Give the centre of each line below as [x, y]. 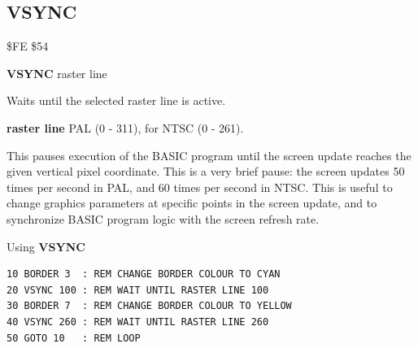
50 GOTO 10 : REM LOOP [74, 338]
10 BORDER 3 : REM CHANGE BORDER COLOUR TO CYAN [144, 274]
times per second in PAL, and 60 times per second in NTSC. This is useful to [200, 187]
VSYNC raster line [57, 73]
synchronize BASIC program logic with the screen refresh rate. [163, 218]
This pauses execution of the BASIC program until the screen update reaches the [209, 155]
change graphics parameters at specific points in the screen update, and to [192, 203]
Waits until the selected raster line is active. [116, 100]
